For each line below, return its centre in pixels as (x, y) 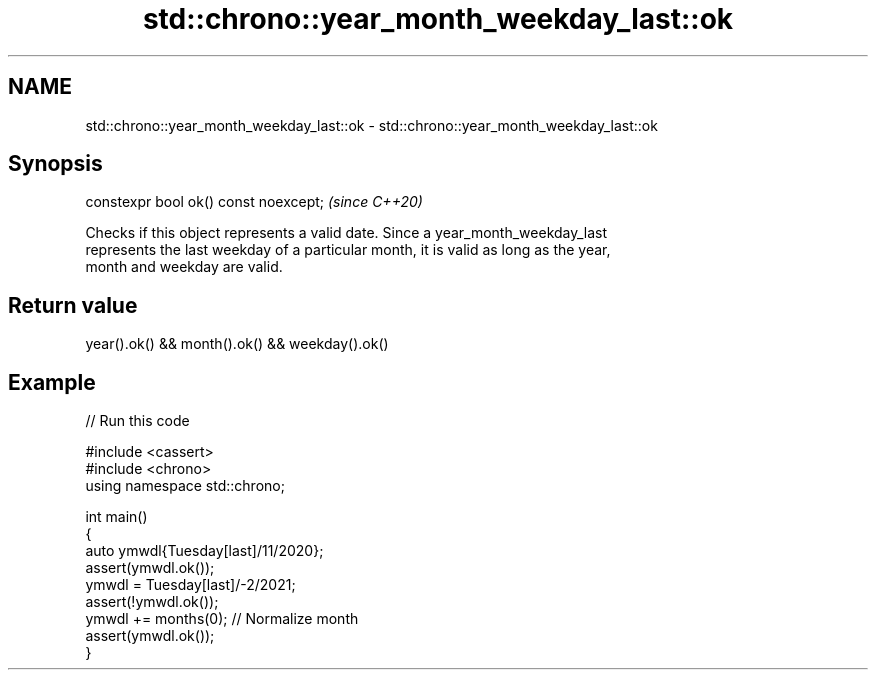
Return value (73, 305)
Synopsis (55, 164)
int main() (116, 517)
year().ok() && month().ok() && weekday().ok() (237, 344)
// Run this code (137, 421)
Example (52, 382)
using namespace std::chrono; (185, 486)
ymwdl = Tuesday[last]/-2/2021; (190, 585)
